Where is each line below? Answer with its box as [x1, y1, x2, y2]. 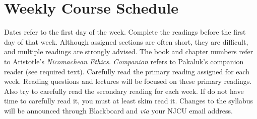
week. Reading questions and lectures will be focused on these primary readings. [4, 76, 252, 86]
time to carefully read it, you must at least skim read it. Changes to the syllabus [4, 95, 253, 106]
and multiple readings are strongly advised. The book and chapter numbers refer [4, 46, 253, 57]
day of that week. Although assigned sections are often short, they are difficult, [4, 36, 248, 47]
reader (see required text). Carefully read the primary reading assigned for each [4, 66, 250, 76]
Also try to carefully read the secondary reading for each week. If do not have [4, 85, 244, 96]
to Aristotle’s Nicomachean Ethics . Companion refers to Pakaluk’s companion [4, 56, 244, 66]
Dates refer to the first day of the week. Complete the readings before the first [4, 27, 246, 37]
